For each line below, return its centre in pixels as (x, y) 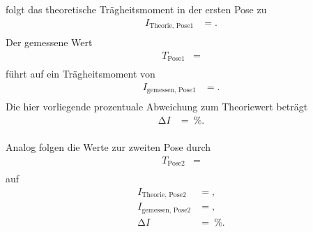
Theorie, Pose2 (164, 195)
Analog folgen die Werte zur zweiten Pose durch (108, 146)
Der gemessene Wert (49, 42)
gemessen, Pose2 (166, 210)
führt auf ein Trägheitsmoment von (81, 74)
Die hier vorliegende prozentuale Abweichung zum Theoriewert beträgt (157, 107)
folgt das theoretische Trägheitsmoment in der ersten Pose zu (136, 9)
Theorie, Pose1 (171, 26)
